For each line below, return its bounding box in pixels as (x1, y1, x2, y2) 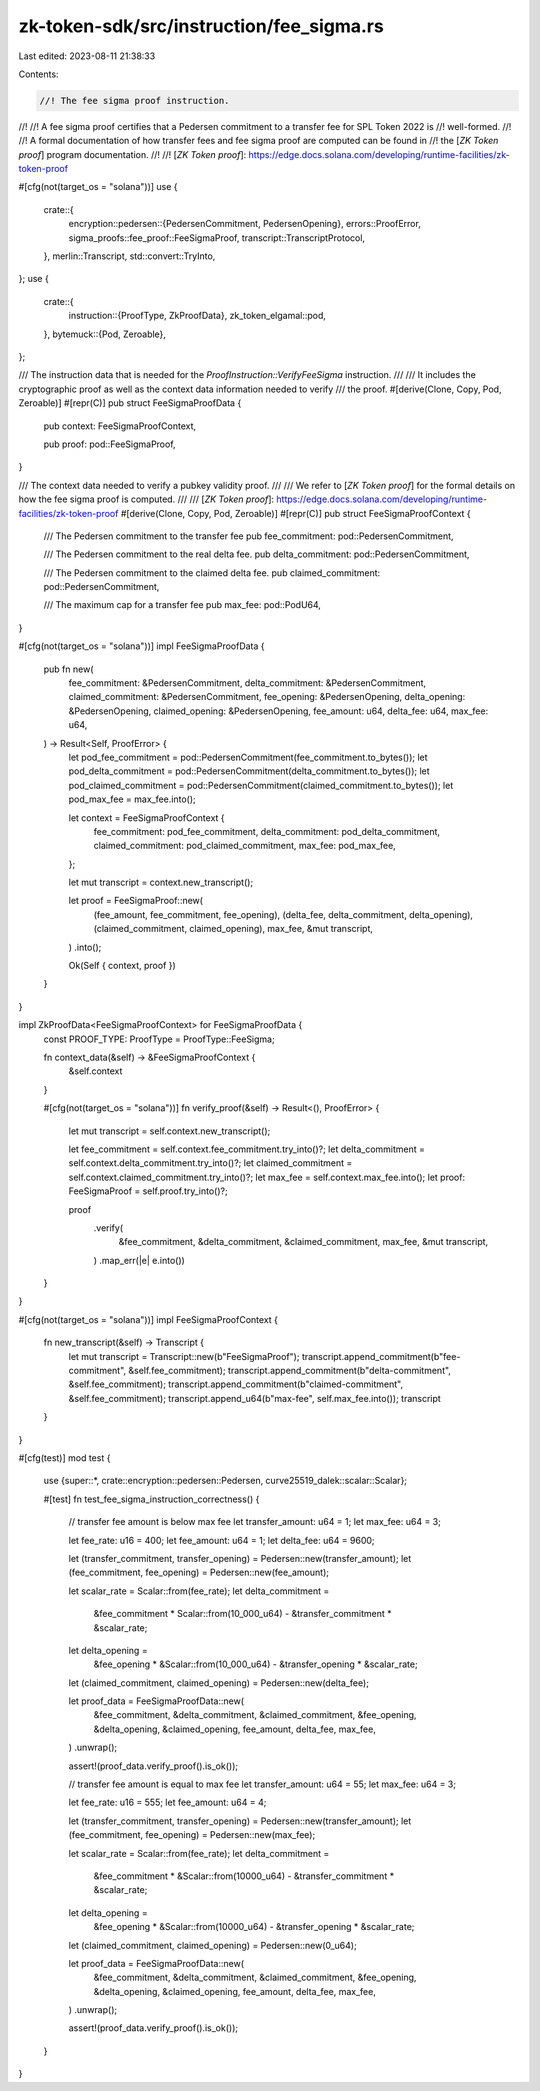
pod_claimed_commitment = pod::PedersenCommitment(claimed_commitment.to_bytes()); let (68, 779, 454, 791)
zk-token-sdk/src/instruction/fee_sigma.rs (18, 15, 384, 37)
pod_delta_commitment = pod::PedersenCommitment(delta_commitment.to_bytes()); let (68, 765, 430, 777)
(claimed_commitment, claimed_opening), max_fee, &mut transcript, (93, 923, 374, 935)
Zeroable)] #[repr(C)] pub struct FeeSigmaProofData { (18, 397, 242, 409)
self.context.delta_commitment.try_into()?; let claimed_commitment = (68, 1157, 353, 1169)
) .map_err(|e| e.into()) (93, 1254, 185, 1266)
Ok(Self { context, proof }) (68, 960, 177, 972)
